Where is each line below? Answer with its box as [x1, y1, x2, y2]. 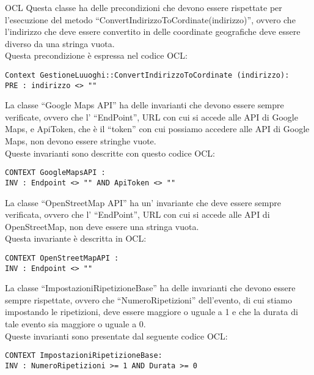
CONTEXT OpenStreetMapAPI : [5, 253, 119, 262]
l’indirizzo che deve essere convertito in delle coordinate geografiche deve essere [5, 25, 301, 38]
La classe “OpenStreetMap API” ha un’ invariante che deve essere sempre [5, 196, 281, 209]
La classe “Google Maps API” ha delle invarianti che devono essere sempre [5, 98, 284, 111]
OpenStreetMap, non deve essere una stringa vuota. [5, 220, 199, 232]
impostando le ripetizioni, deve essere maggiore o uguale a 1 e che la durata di [5, 305, 298, 318]
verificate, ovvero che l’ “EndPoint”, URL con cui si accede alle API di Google [5, 110, 298, 123]
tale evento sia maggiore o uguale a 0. [5, 317, 146, 330]
